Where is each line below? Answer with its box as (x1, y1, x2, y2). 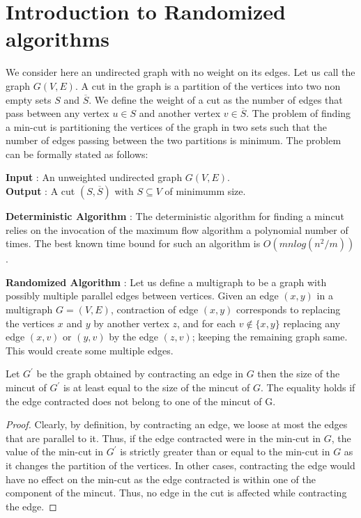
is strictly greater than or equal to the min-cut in (120, 444, 330, 459)
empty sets (6, 92, 52, 107)
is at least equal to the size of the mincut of (63, 380, 250, 394)
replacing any (283, 315, 341, 330)
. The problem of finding (246, 106, 351, 120)
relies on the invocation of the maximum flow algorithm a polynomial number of (6, 222, 348, 237)
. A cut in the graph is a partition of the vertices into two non (75, 78, 341, 93)
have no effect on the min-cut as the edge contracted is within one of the (6, 471, 316, 486)
